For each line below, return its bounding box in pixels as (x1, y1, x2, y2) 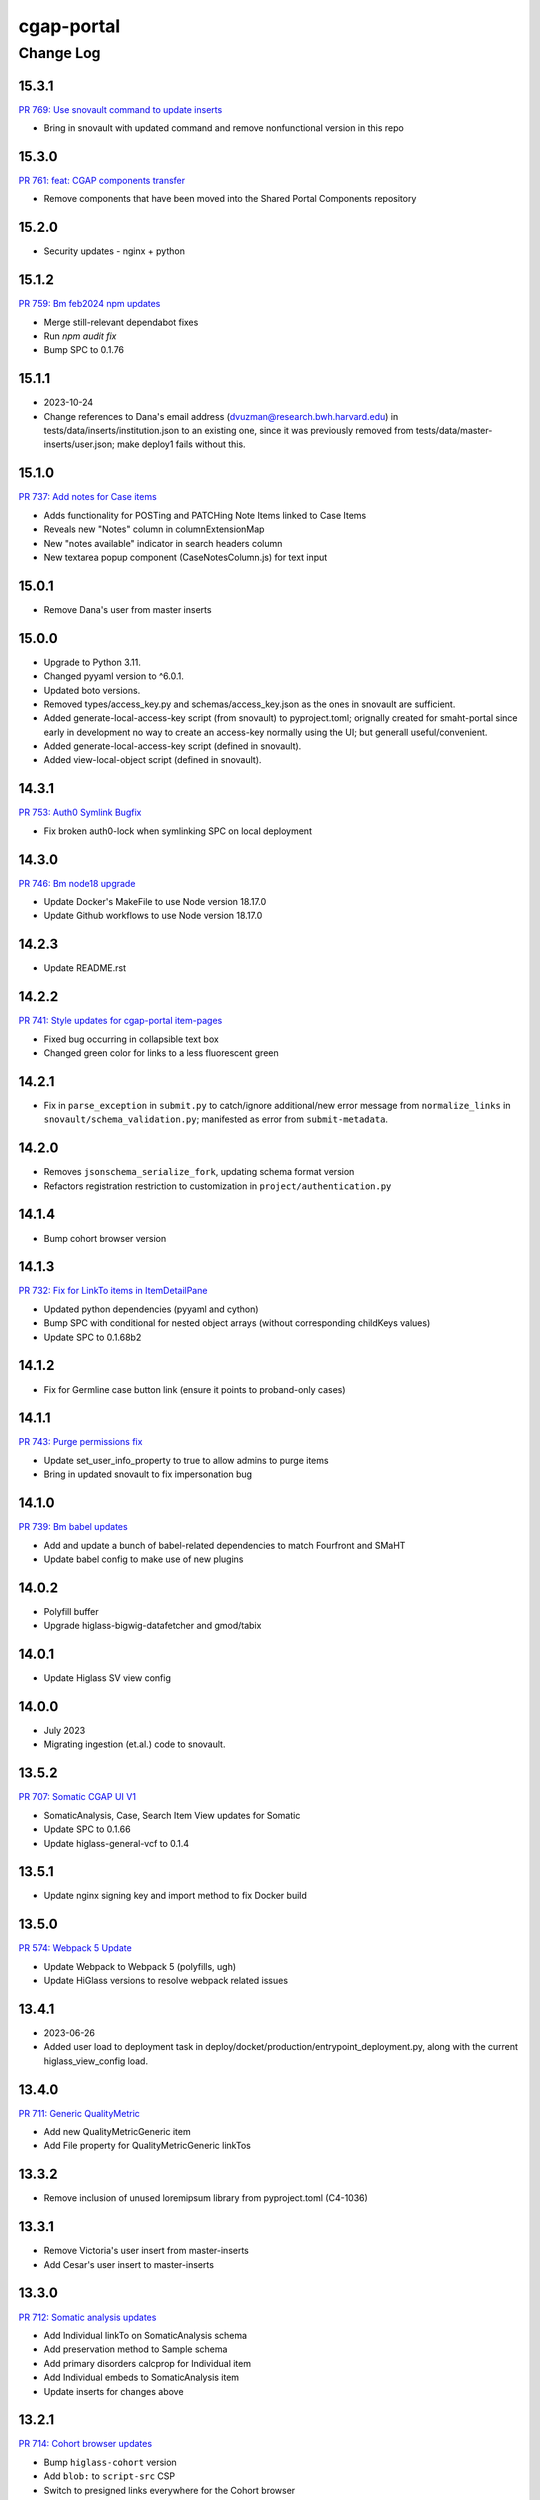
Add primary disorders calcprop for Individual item (43, 2357, 252, 2369)
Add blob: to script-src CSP (43, 2470, 176, 2482)
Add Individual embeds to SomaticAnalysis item (43, 2371, 240, 2384)
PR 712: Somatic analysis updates (18, 2311, 157, 2323)
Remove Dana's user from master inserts (43, 603, 212, 615)
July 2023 (43, 1725, 86, 1737)
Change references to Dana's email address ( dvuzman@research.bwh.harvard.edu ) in (43, 410, 399, 422)
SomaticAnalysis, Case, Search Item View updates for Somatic (43, 1809, 301, 1821)
